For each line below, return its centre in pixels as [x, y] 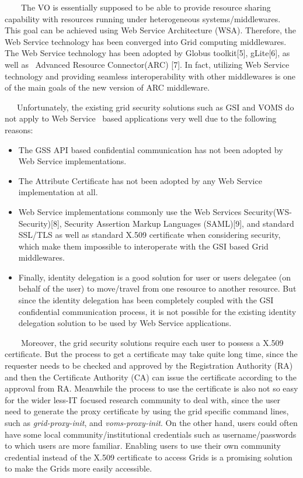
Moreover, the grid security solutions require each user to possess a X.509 [152, 342]
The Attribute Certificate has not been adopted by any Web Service [140, 180]
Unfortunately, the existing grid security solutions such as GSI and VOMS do [155, 107]
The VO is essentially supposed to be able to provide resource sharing [146, 7]
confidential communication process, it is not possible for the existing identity [157, 311]
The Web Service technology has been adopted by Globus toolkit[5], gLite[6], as [147, 53]
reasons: [19, 129]
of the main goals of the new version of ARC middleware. [107, 87]
